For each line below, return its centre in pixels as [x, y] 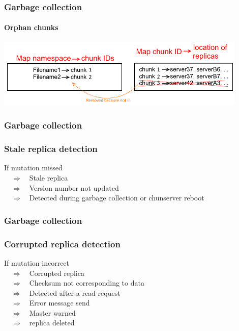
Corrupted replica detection [62, 244]
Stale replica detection [51, 149]
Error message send [59, 303]
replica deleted [52, 323]
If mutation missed [33, 168]
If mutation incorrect [37, 262]
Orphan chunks [31, 27]
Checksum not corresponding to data [87, 283]
